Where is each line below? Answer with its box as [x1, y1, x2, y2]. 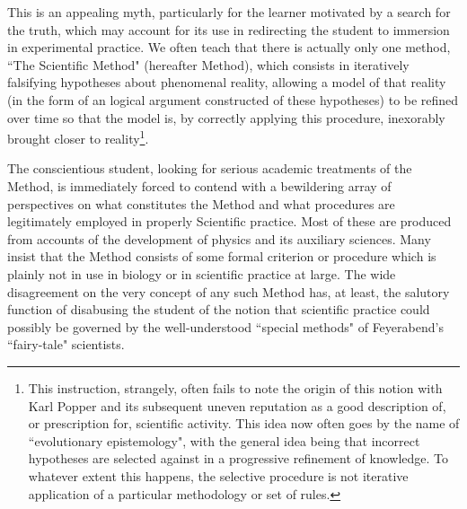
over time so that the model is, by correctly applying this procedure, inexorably [7, 108, 445, 127]
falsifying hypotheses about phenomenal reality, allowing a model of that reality [7, 73, 446, 92]
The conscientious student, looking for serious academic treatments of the [7, 159, 412, 178]
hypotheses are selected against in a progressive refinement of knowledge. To [28, 449, 449, 468]
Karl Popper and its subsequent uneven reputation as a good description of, [28, 396, 446, 415]
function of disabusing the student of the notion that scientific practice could [7, 300, 430, 319]
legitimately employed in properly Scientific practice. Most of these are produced [7, 212, 452, 231]
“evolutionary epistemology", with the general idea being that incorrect [28, 431, 420, 450]
